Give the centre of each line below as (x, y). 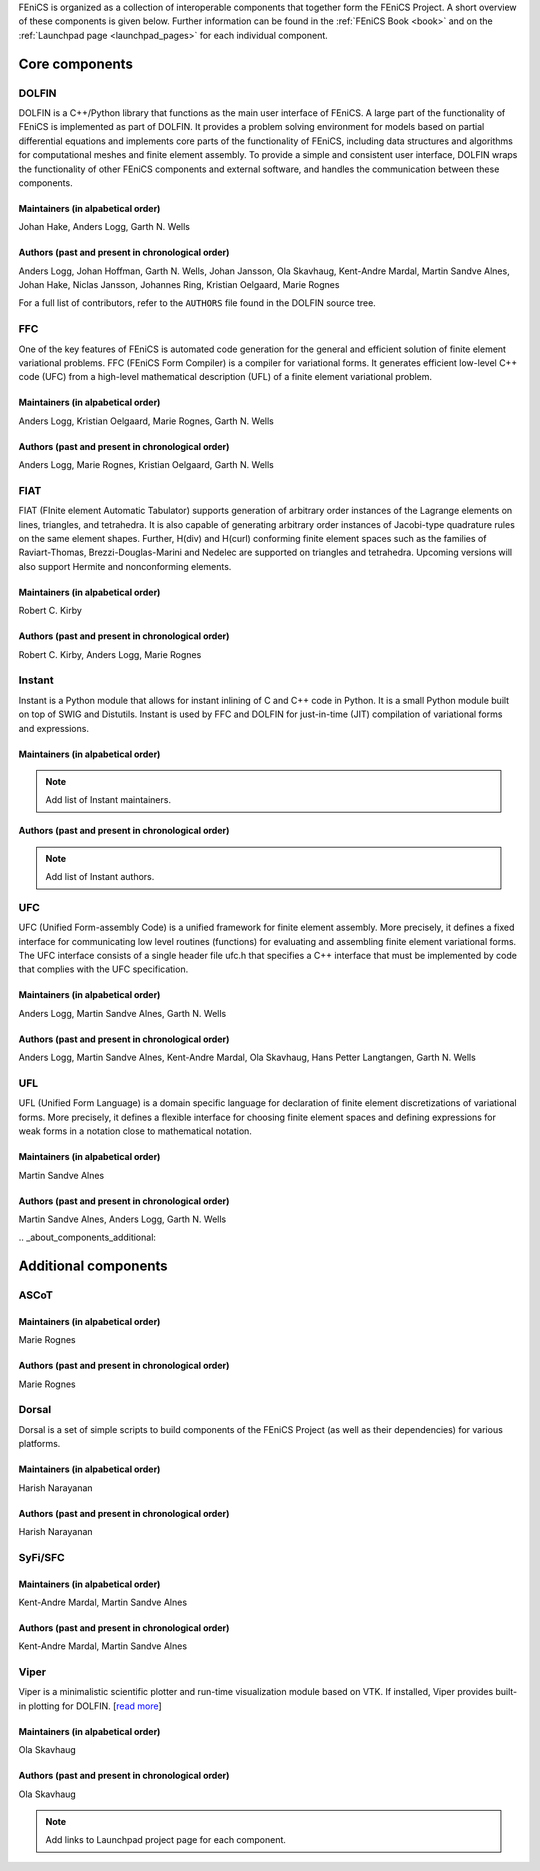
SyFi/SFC (41, 1557)
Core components (76, 63)
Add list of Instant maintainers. (108, 800)
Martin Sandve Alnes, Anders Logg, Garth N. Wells (122, 1219)
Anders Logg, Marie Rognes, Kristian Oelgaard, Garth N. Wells (146, 465)
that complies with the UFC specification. (103, 969)
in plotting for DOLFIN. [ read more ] (90, 1706)
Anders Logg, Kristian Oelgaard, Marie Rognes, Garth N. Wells (146, 421)
